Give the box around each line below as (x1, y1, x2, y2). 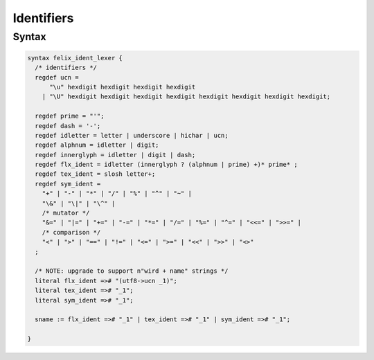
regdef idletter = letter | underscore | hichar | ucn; (35, 132, 229, 139)
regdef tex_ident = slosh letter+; (35, 170, 156, 178)
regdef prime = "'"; (35, 112, 105, 120)
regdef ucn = (35, 73, 79, 81)
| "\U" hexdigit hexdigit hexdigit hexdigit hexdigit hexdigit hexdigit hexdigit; (42, 93, 331, 100)
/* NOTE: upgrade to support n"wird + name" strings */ (35, 267, 229, 275)
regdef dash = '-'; (35, 122, 101, 129)
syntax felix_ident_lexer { (27, 54, 123, 62)
